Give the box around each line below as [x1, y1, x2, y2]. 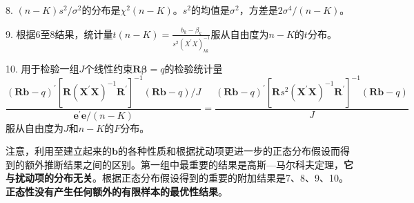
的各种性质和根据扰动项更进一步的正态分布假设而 [117, 144, 340, 158]
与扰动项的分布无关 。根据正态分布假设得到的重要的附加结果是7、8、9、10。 [6, 171, 348, 185]
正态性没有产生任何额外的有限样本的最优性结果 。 [6, 184, 228, 199]
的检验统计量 [164, 61, 223, 75]
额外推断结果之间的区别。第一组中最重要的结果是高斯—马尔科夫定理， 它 [24, 157, 353, 171]
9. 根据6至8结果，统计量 [6, 26, 113, 41]
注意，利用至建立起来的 [6, 144, 112, 158]
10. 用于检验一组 [6, 61, 79, 75]
